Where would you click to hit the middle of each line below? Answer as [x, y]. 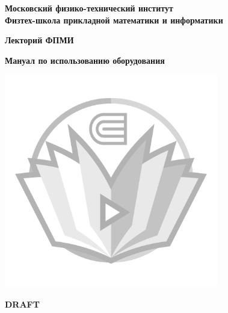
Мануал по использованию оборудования [85, 60]
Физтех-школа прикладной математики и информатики [114, 20]
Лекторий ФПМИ [39, 40]
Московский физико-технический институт [89, 8]
